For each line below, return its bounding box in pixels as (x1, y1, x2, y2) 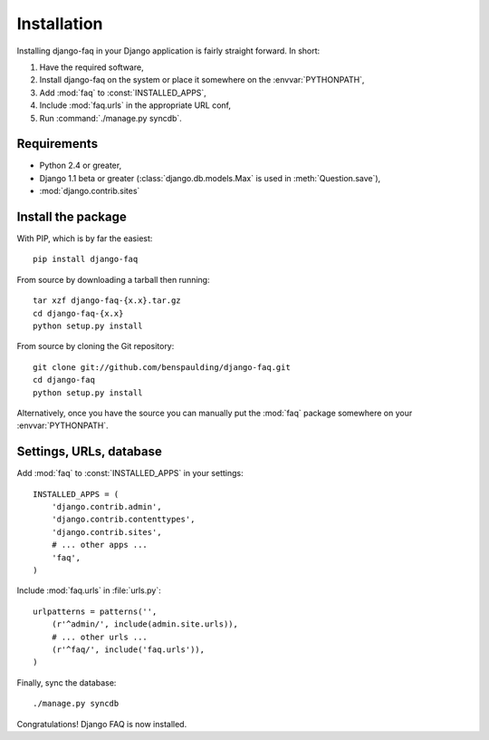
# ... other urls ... (51, 631, 149, 642)
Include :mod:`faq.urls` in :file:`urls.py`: (16, 585, 162, 596)
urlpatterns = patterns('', (33, 606, 158, 617)
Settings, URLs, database (16, 444, 163, 460)
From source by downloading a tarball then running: (16, 274, 210, 285)
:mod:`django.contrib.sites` (39, 186, 140, 197)
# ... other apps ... (51, 540, 149, 550)
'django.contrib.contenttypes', (51, 514, 196, 525)
